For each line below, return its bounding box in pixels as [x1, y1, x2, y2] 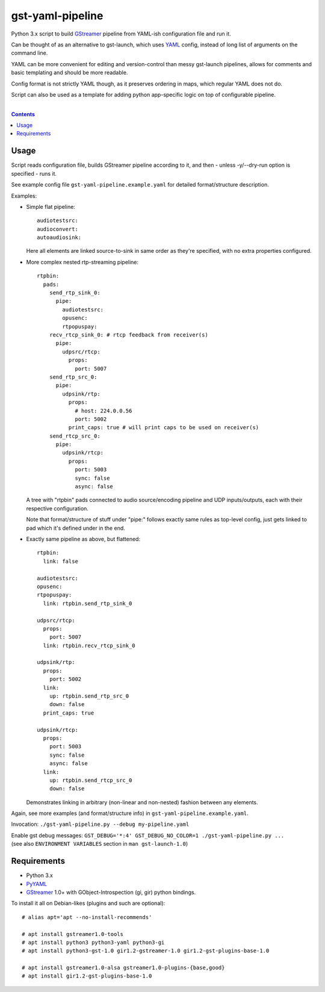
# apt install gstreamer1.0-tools [22, 931, 123, 937]
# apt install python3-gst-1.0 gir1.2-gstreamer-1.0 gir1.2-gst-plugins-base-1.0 [22, 947, 270, 954]
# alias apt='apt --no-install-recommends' [22, 914, 152, 920]
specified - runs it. [11, 170, 57, 177]
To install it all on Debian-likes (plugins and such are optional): [11, 900, 166, 907]
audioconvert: [37, 226, 78, 232]
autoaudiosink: [37, 234, 82, 241]
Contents [11, 110, 36, 117]
